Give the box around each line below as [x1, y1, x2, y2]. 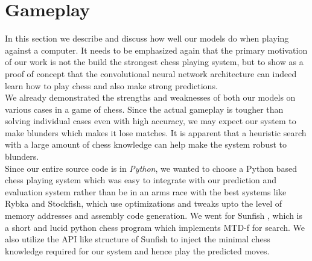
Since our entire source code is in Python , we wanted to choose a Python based [5, 162, 297, 174]
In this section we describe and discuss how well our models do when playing [5, 32, 289, 45]
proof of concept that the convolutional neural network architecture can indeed [5, 67, 297, 80]
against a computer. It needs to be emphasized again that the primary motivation [5, 43, 308, 56]
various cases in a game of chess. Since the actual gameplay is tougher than [5, 102, 284, 115]
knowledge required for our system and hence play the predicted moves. [5, 244, 270, 257]
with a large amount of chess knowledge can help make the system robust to [5, 138, 287, 151]
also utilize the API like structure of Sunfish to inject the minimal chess [5, 233, 270, 245]
